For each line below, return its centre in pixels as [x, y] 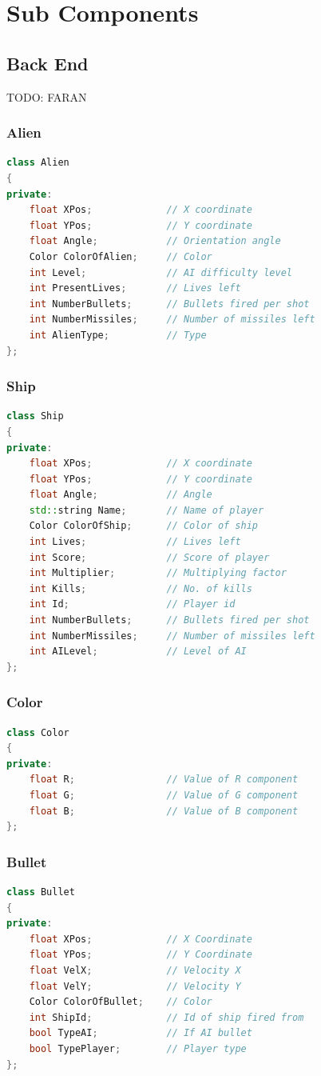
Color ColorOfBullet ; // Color [121, 1002]
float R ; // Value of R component [164, 780]
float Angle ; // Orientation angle [155, 241]
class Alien [38, 163]
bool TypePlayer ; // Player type [138, 1048]
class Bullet [41, 892]
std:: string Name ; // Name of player [147, 510]
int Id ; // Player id [132, 604]
